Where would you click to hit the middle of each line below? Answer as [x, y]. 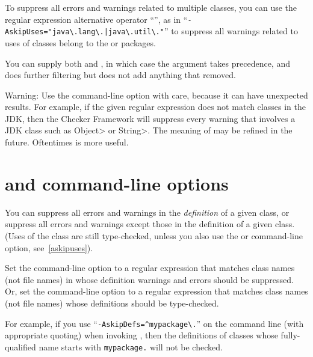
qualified [20, 346]
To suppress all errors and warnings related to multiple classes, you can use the [151, 7]
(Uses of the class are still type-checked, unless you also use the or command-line [154, 235]
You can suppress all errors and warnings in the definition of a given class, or [147, 212]
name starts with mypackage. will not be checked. [131, 346]
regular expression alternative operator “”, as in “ [96, 19]
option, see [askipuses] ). [49, 247]
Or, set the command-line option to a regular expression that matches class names [156, 291]
